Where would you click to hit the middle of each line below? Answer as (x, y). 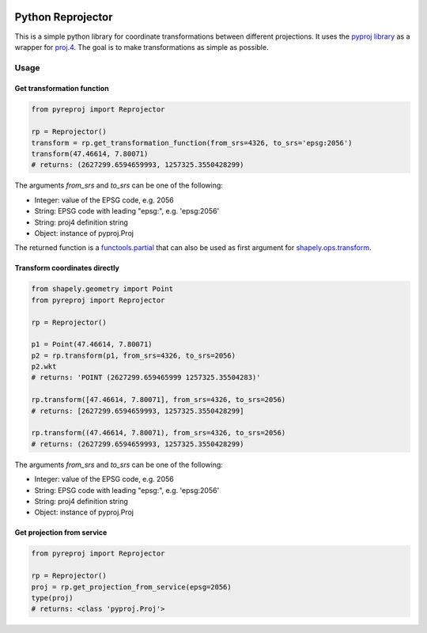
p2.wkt (44, 367)
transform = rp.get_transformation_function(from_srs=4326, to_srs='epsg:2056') (192, 143)
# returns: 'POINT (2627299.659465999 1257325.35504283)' (146, 377)
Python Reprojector (64, 17)
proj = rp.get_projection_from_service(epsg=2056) (132, 587)
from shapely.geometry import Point (102, 289)
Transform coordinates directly (67, 268)
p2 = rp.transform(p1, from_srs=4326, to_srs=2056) (134, 355)
